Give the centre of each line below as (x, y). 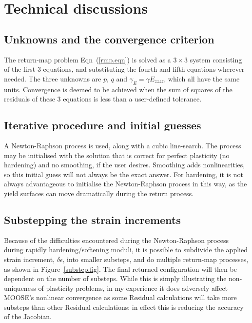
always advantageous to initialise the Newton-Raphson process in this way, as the (126, 184)
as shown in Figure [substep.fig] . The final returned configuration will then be (120, 269)
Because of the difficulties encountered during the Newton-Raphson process (116, 240)
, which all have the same (202, 78)
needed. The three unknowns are (53, 78)
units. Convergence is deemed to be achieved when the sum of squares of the (118, 89)
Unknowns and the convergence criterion (109, 39)
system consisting (216, 59)
